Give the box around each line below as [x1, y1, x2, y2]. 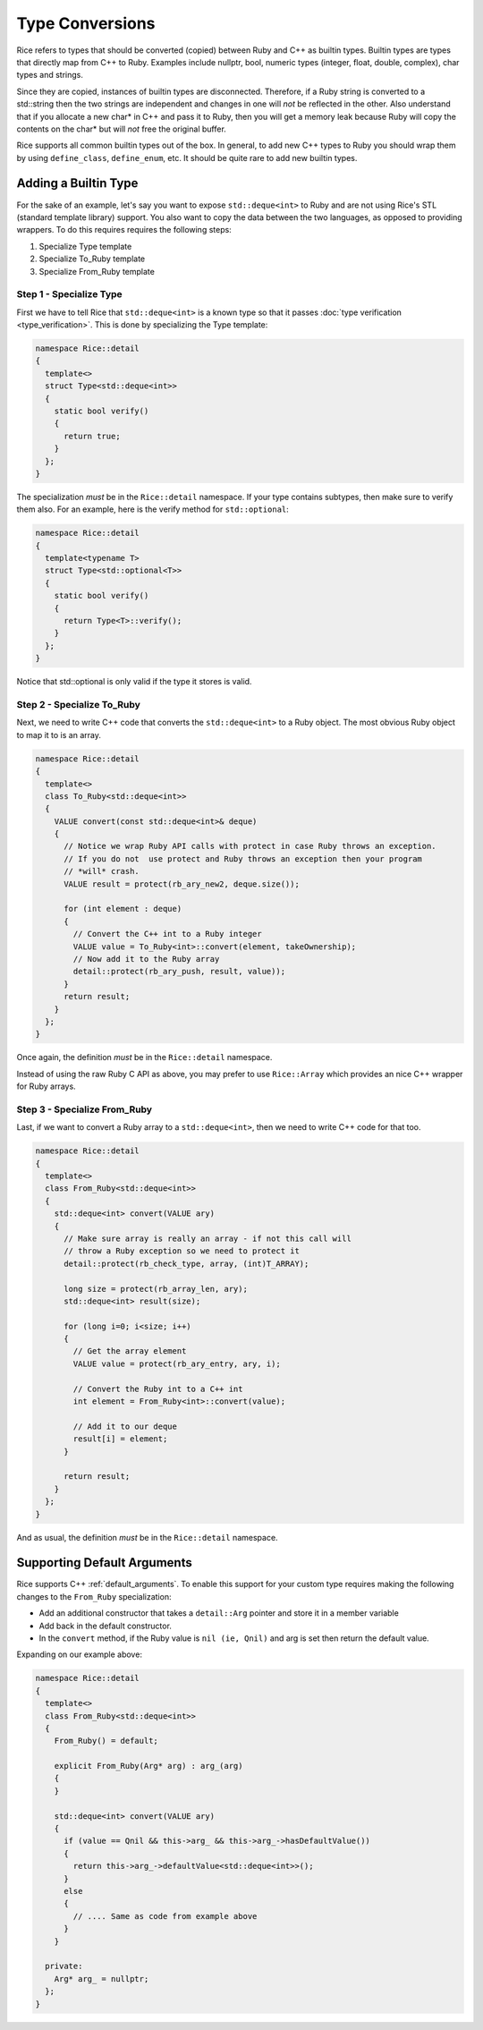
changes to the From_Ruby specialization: [16, 1591, 172, 1601]
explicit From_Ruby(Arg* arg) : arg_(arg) [54, 1761, 243, 1771]
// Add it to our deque [72, 1421, 178, 1431]
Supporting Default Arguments [16, 1555, 192, 1570]
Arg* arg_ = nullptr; [54, 1974, 149, 1983]
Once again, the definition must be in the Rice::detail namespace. [16, 1052, 273, 1063]
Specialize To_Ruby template [38, 253, 146, 264]
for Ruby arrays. [16, 1081, 76, 1091]
